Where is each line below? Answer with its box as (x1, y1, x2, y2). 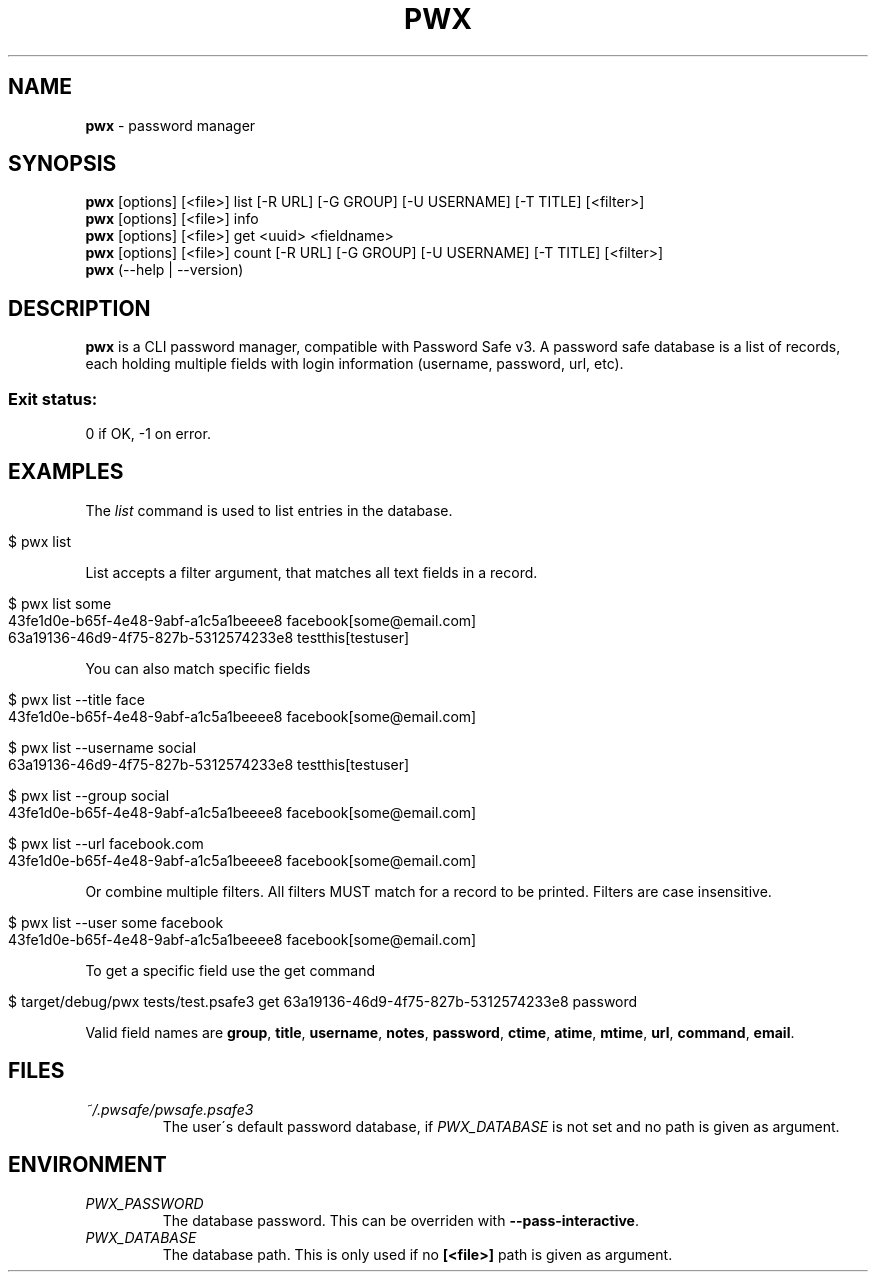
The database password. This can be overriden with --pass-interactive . (162, 1211, 639, 1229)
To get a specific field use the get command (85, 961, 376, 979)
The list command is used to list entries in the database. (85, 501, 453, 519)
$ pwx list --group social (8, 786, 170, 804)
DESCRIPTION (8, 295, 151, 321)
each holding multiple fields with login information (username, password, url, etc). (85, 355, 624, 373)
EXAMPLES (8, 459, 124, 485)
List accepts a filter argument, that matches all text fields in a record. (85, 563, 538, 581)
